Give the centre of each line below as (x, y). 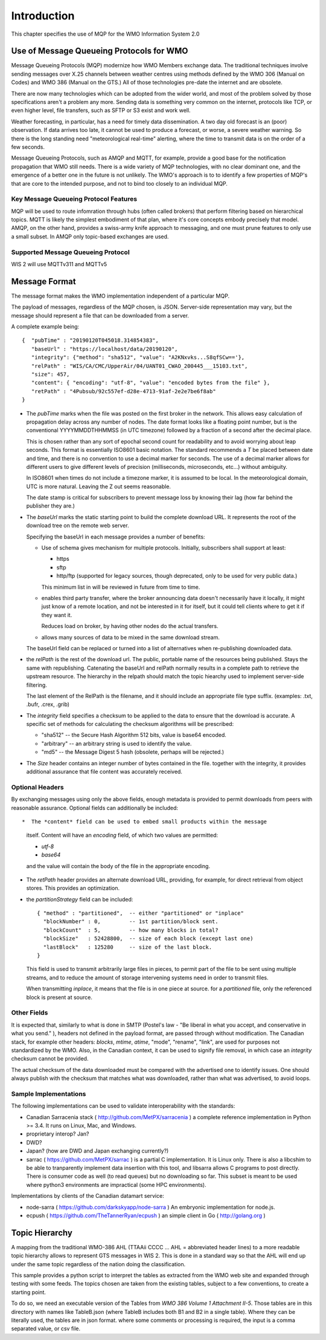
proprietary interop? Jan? (58, 1134)
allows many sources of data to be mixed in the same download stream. (131, 637)
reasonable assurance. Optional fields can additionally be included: (94, 808)
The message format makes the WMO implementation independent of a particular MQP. (120, 296)
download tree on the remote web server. (78, 526)
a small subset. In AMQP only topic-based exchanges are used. (90, 237)
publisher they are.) (50, 506)
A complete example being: (45, 327)
